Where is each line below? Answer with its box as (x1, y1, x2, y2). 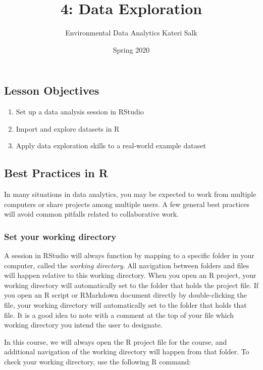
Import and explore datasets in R (16, 123, 120, 134)
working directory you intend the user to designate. (4, 319, 163, 330)
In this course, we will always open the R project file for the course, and (4, 336, 227, 347)
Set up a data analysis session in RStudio (16, 106, 144, 117)
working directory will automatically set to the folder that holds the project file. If (4, 279, 258, 290)
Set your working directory (4, 230, 117, 242)
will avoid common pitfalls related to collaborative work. (4, 209, 179, 219)
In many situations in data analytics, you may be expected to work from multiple (4, 189, 256, 199)
